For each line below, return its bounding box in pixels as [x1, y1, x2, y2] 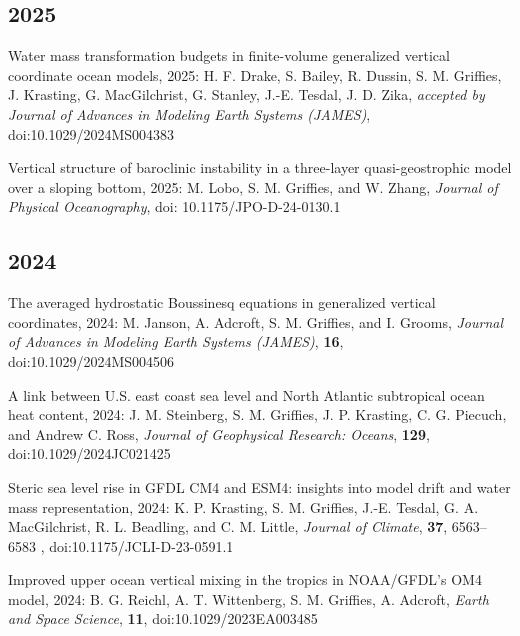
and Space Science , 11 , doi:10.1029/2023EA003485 [8, 608, 318, 629]
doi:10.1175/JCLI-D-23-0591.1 [49, 535, 234, 556]
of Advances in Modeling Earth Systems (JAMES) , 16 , [8, 331, 344, 352]
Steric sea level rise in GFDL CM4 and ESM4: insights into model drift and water [8, 476, 511, 497]
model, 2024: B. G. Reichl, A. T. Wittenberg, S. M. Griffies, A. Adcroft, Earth [8, 588, 489, 609]
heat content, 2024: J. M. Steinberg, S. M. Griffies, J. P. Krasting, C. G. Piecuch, [8, 404, 507, 425]
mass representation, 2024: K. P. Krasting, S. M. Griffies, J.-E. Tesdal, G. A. [8, 496, 479, 517]
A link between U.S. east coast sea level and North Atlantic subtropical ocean [8, 384, 485, 405]
